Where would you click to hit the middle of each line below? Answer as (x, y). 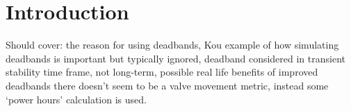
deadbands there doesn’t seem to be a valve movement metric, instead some (167, 85)
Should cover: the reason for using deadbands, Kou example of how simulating (172, 45)
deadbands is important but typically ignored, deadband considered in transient (175, 58)
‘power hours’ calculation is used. (76, 99)
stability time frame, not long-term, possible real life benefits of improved (162, 72)
